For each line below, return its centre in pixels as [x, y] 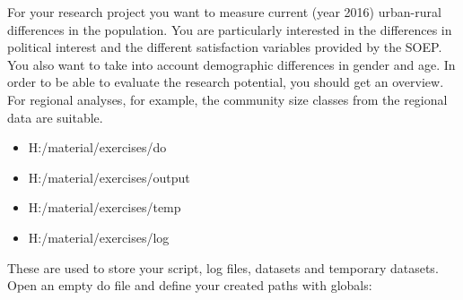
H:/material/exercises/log [99, 237]
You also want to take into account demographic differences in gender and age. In [231, 64]
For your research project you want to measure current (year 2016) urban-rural [224, 12]
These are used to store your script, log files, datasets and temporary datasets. [223, 267]
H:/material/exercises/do [97, 147]
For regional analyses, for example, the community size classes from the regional [227, 99]
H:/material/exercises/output [109, 177]
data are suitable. [55, 117]
